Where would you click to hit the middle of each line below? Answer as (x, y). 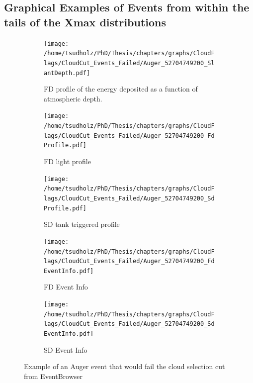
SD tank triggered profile (82, 224)
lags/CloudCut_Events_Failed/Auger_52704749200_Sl (129, 63)
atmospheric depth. (73, 98)
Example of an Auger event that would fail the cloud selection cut (125, 366)
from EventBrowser (53, 376)
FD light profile (67, 161)
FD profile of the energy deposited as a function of (121, 89)
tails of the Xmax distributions (85, 22)
